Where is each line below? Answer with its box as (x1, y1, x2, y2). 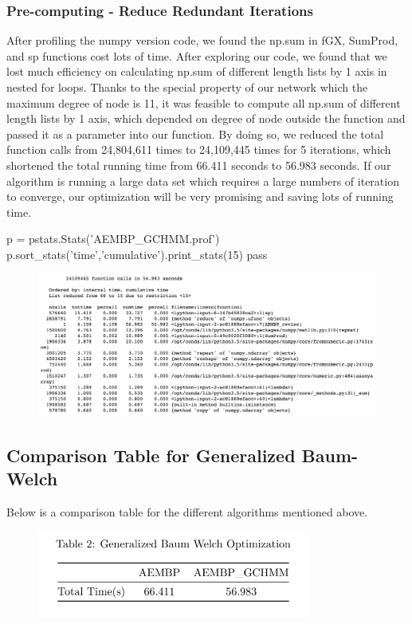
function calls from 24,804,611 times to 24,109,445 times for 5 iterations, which (6, 141, 391, 158)
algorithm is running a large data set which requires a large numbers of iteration (6, 172, 399, 189)
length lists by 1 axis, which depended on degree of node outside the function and (6, 110, 406, 127)
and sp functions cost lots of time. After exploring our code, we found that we (6, 47, 387, 64)
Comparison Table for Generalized (6, 442, 296, 467)
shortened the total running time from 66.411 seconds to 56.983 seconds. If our (6, 156, 391, 173)
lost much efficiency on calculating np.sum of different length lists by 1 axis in (6, 63, 387, 80)
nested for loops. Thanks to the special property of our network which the (6, 79, 368, 95)
